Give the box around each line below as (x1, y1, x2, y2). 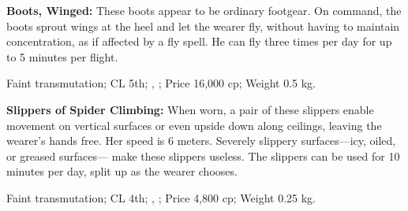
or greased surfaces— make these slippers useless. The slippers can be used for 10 (6, 147, 400, 164)
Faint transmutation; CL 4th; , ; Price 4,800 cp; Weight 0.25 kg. (6, 189, 316, 205)
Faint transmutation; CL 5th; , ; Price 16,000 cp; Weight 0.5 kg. (6, 75, 316, 91)
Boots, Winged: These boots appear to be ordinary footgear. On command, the (6, 2, 402, 18)
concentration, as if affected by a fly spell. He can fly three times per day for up (6, 33, 392, 50)
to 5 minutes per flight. (6, 48, 118, 65)
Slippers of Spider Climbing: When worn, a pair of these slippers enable (6, 101, 374, 117)
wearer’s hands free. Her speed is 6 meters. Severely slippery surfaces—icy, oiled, (6, 132, 396, 149)
